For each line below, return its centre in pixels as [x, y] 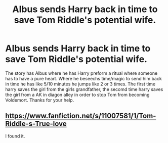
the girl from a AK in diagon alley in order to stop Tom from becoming [77, 94]
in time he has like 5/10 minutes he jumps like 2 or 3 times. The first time [80, 84]
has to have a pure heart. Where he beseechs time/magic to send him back [83, 78]
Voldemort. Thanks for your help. [40, 100]
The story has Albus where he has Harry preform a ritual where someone [81, 73]
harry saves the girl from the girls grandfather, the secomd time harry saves [84, 89]
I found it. [15, 136]
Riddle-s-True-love [36, 124]
